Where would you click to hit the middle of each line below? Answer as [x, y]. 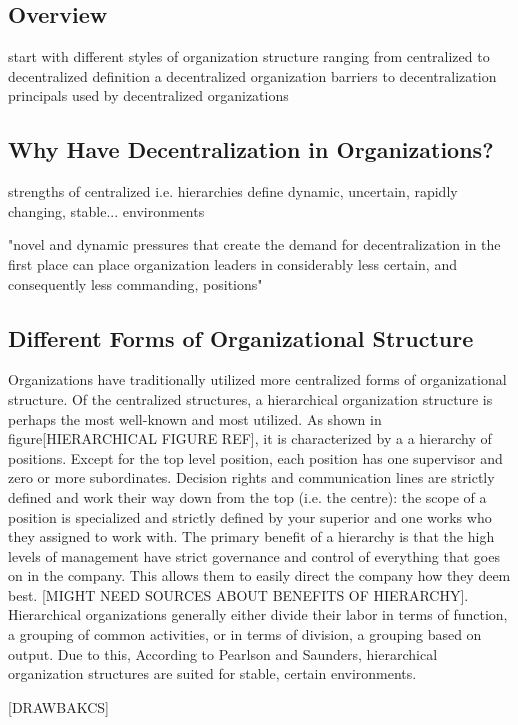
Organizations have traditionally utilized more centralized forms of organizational [257, 379]
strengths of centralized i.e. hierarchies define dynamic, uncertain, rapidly [233, 191]
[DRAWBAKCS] [58, 706]
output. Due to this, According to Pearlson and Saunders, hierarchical [223, 653]
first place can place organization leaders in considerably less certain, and [232, 263]
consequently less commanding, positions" [135, 283]
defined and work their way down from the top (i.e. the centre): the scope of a [247, 496]
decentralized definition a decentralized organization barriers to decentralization [252, 75]
